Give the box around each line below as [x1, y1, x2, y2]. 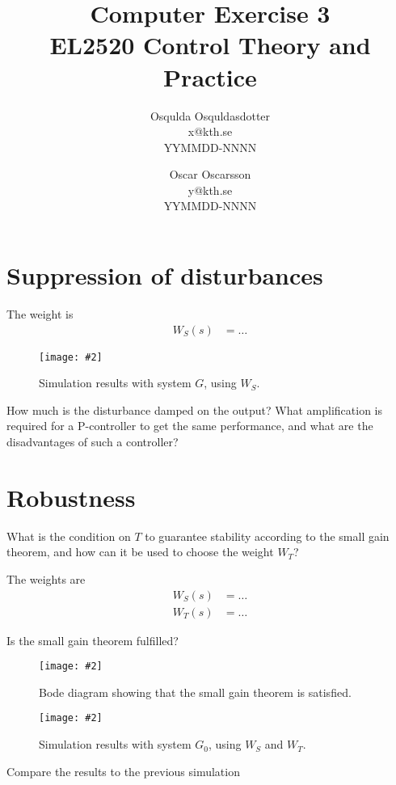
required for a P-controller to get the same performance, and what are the [6, 417, 373, 434]
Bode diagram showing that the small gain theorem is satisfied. [39, 683, 352, 700]
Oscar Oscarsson [169, 166, 251, 183]
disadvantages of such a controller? [6, 433, 179, 450]
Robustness [6, 480, 136, 513]
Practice [163, 60, 257, 93]
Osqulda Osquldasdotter [150, 107, 271, 124]
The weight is [6, 306, 74, 322]
